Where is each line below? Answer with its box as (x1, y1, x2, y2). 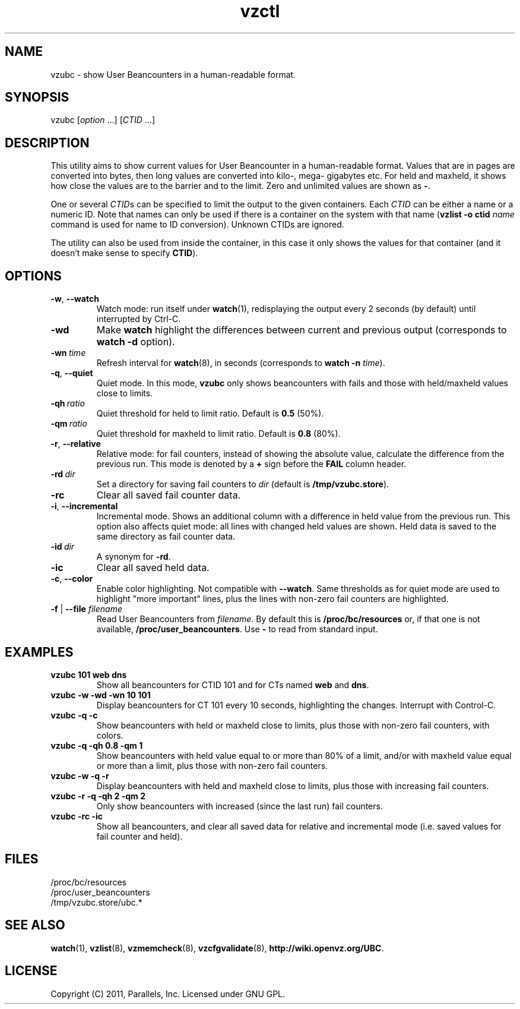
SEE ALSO (5, 917, 65, 933)
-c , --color (50, 573, 93, 584)
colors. (96, 730, 123, 740)
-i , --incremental (50, 501, 118, 512)
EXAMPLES (5, 644, 74, 660)
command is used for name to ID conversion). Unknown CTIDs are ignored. (50, 219, 344, 230)
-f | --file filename (50, 604, 122, 614)
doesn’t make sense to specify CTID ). (50, 248, 198, 258)
